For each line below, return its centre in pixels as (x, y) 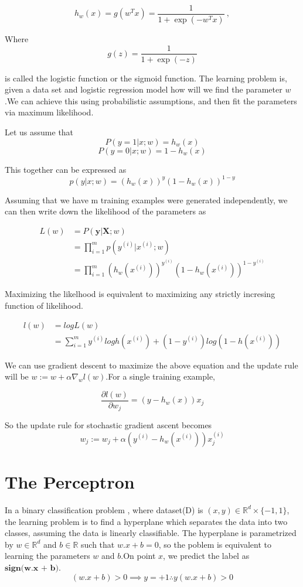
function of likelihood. (44, 306)
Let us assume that (39, 132)
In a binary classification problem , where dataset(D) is (104, 509)
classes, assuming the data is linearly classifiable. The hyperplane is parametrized (151, 533)
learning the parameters (47, 556)
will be (17, 376)
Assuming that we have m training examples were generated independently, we (146, 199)
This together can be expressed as (66, 169)
